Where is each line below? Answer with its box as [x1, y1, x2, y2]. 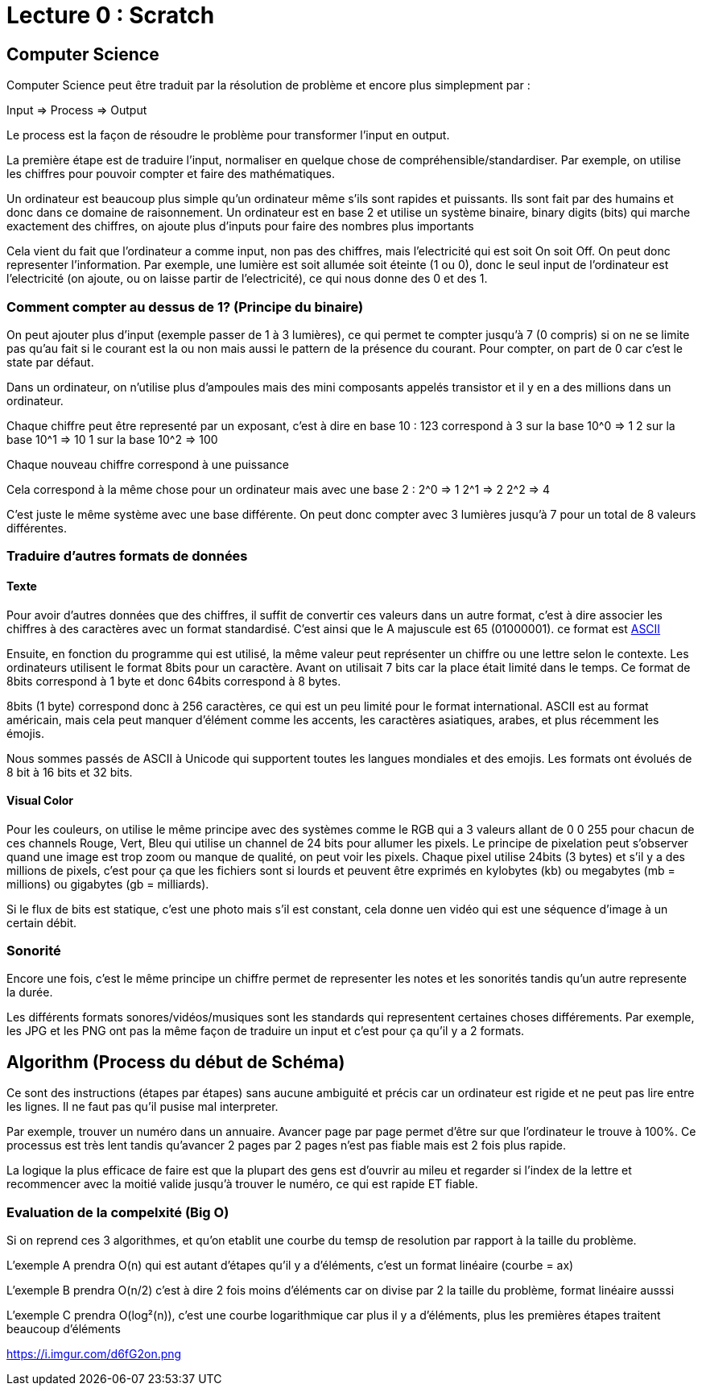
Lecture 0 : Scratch [6, 2, 215, 29]
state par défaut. [6, 354, 94, 369]
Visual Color [6, 793, 74, 808]
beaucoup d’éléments [6, 1322, 121, 1336]
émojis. [6, 726, 45, 740]
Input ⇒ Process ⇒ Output [6, 103, 147, 118]
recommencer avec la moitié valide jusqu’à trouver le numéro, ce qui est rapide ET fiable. [6, 1177, 478, 1191]
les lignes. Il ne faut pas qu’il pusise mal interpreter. [6, 1100, 279, 1114]
